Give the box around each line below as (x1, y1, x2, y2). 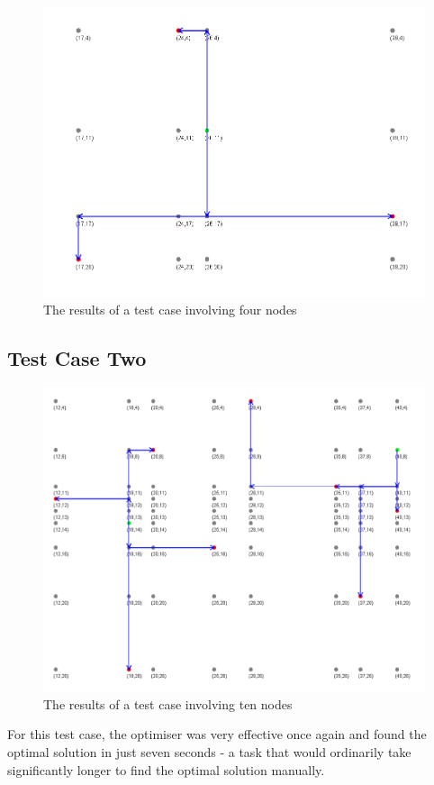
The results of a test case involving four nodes (43, 300, 297, 319)
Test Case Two (7, 344, 147, 372)
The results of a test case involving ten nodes (43, 694, 293, 713)
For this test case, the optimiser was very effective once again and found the (7, 725, 427, 744)
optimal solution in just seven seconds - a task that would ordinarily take (7, 742, 411, 761)
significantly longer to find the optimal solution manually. (7, 760, 325, 779)
